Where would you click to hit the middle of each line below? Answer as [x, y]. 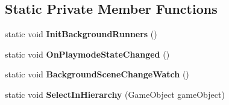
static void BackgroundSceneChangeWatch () [97, 74]
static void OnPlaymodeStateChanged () [87, 54]
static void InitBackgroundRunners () [81, 34]
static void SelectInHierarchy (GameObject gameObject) [115, 94]
